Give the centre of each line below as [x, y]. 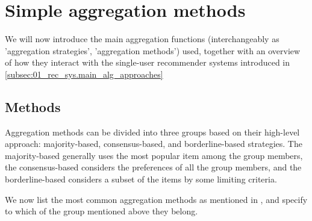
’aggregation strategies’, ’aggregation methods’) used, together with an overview [153, 50]
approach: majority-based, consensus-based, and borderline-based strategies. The [154, 144]
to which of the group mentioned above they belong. [101, 211]
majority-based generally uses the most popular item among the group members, [154, 155]
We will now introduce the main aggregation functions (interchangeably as [142, 39]
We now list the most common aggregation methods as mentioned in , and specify [156, 199]
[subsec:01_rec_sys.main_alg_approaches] [84, 74]
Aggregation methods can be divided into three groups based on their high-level [152, 132]
